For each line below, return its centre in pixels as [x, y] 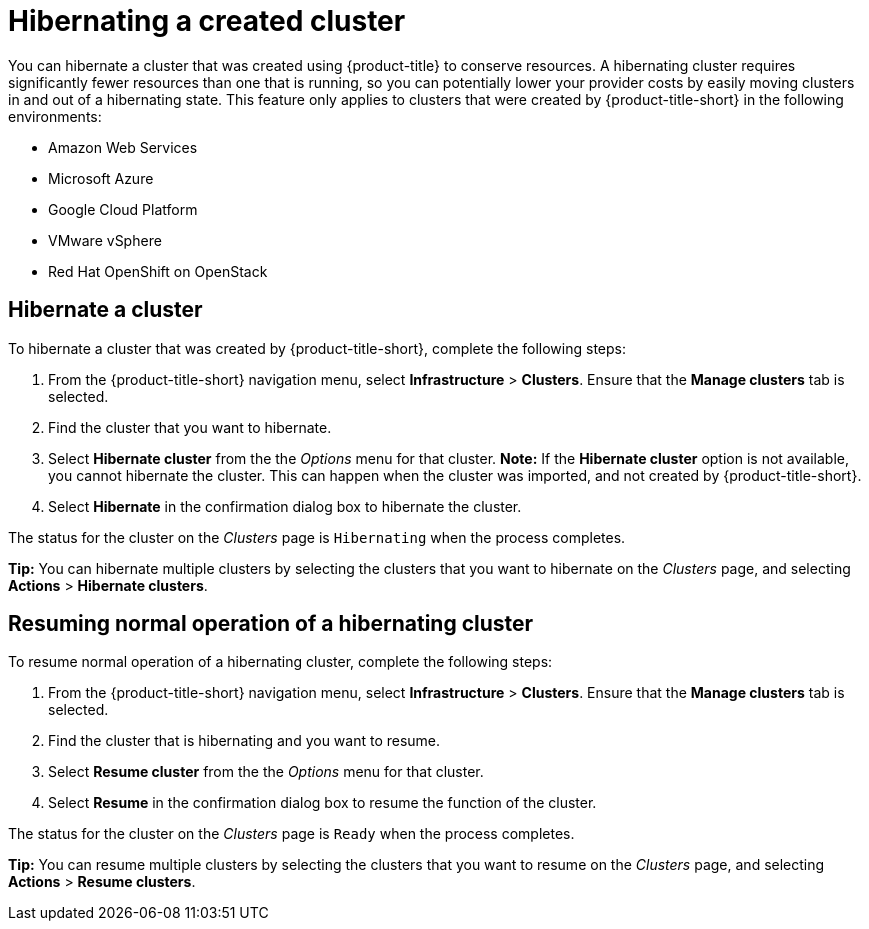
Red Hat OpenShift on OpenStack [158, 271]
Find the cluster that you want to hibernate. [190, 427]
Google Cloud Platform [123, 209]
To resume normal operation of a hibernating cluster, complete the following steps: [280, 662]
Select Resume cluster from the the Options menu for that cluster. [266, 772]
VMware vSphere [105, 240]
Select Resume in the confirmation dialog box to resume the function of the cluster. [322, 803]
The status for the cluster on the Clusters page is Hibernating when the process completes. [317, 537]
